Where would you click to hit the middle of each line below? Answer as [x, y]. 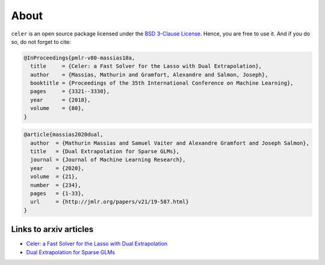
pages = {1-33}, [57, 193]
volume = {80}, [57, 108]
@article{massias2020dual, [63, 135]
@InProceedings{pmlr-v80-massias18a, [79, 58]
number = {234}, [56, 185]
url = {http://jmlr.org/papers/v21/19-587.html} [110, 202]
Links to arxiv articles [52, 229]
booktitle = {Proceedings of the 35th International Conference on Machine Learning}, [162, 83]
